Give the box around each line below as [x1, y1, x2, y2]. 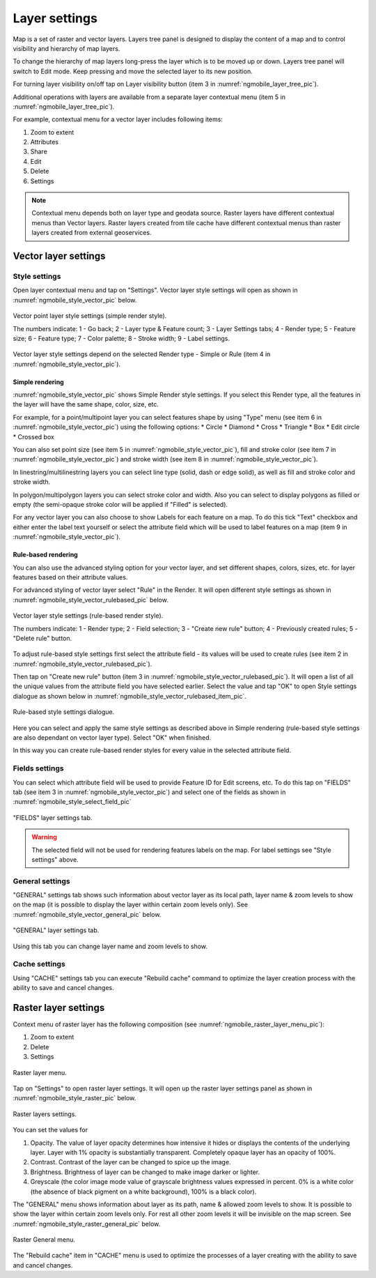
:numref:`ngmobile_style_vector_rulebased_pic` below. [13, 595, 169, 604]
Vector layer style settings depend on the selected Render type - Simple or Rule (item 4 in [13, 350, 271, 358]
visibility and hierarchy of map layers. [13, 44, 120, 52]
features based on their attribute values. [13, 572, 128, 581]
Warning [31, 833, 57, 842]
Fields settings [13, 763, 64, 773]
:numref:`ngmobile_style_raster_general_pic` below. [13, 1219, 161, 1228]
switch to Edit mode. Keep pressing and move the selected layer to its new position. [13, 67, 253, 75]
